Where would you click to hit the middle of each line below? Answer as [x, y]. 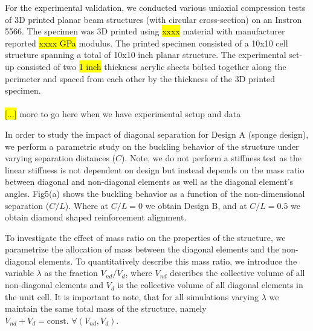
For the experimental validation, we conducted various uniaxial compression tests [155, 7]
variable [19, 273]
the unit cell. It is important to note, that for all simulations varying [132, 296]
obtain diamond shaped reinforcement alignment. [96, 217]
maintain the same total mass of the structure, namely [106, 308]
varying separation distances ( [60, 158]
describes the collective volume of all [237, 273]
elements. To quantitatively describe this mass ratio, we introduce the [168, 261]
